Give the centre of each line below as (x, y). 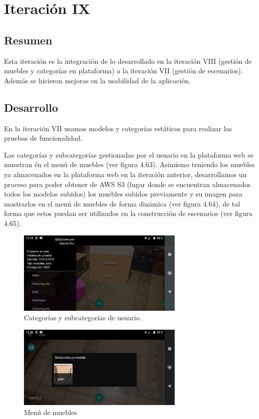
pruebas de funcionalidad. (43, 138)
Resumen (28, 40)
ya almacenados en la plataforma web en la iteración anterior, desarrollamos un (126, 174)
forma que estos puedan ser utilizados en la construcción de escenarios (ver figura (128, 213)
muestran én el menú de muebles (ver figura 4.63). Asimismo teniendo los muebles (129, 164)
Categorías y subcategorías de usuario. (83, 317)
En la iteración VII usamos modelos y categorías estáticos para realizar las (118, 128)
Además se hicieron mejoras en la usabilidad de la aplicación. (98, 80)
